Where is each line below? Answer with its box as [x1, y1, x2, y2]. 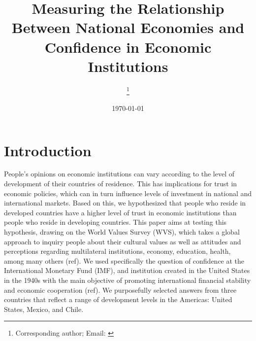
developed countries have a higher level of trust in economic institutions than [4, 207, 237, 217]
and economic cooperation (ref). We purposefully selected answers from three [4, 284, 237, 295]
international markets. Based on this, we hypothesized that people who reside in [4, 198, 246, 208]
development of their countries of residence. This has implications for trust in [4, 178, 237, 189]
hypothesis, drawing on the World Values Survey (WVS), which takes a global [4, 227, 240, 237]
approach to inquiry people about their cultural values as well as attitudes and [4, 236, 241, 246]
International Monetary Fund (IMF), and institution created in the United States [4, 265, 250, 275]
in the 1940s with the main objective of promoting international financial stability [4, 275, 251, 285]
